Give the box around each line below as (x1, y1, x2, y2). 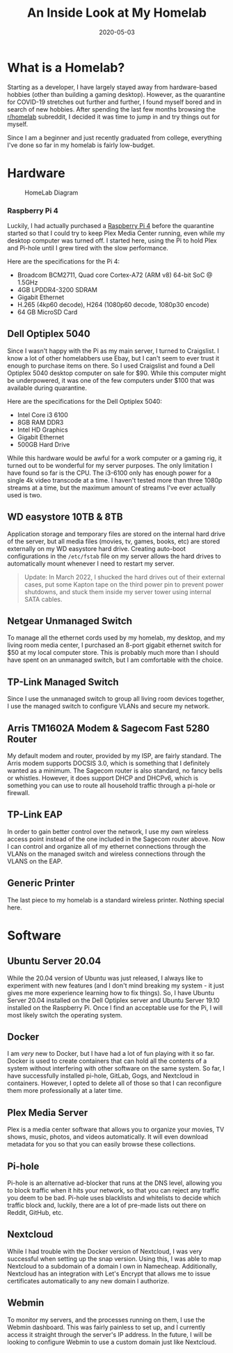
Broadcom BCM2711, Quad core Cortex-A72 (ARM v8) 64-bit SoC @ (17, 271, 213, 279)
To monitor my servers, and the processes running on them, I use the (7, 1315, 205, 1324)
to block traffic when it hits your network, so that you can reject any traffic (7, 1186, 220, 1195)
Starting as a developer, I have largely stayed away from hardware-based (7, 82, 218, 91)
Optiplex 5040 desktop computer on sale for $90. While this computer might (7, 368, 226, 377)
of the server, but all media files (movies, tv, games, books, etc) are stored (7, 537, 220, 545)
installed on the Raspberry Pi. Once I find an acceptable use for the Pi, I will (7, 1003, 223, 1012)
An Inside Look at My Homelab (26, 5, 207, 21)
